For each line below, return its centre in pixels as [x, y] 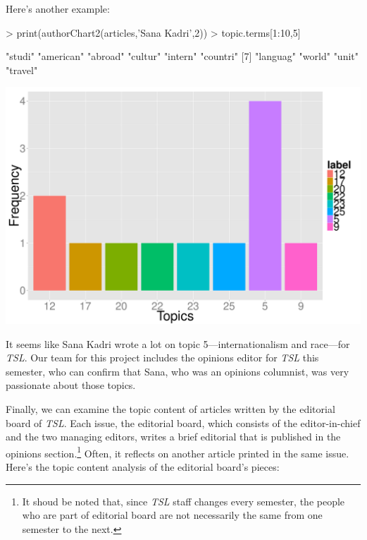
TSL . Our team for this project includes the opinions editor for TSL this [162, 358]
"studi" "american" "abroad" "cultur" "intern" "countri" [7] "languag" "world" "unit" [182, 56]
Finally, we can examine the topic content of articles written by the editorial [170, 409]
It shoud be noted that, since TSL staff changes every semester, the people [183, 501]
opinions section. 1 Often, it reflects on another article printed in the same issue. [178, 452]
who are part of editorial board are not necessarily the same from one [172, 515]
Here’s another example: [58, 8]
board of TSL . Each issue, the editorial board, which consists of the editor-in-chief [183, 422]
